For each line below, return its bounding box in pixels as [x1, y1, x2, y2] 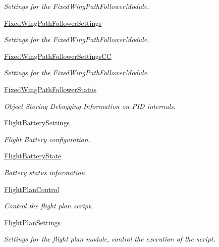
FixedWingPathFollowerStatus [4, 84, 97, 94]
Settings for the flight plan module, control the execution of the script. [4, 234, 216, 244]
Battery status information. [4, 167, 87, 177]
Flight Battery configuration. [4, 134, 90, 144]
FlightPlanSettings [4, 217, 61, 227]
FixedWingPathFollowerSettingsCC [4, 50, 111, 61]
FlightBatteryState [4, 150, 61, 161]
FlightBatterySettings [4, 117, 70, 128]
